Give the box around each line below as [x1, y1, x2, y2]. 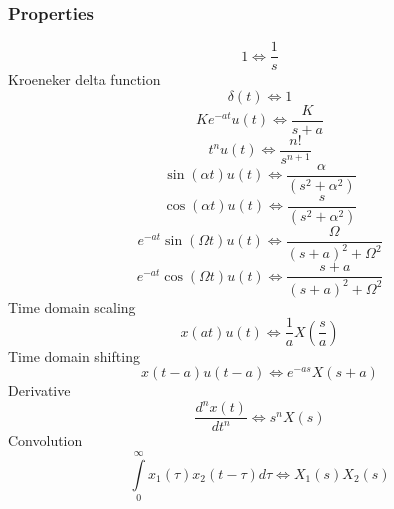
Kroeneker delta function [8, 69, 161, 90]
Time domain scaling [8, 296, 136, 317]
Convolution [8, 430, 83, 451]
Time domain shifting [8, 345, 140, 366]
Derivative [8, 380, 71, 401]
